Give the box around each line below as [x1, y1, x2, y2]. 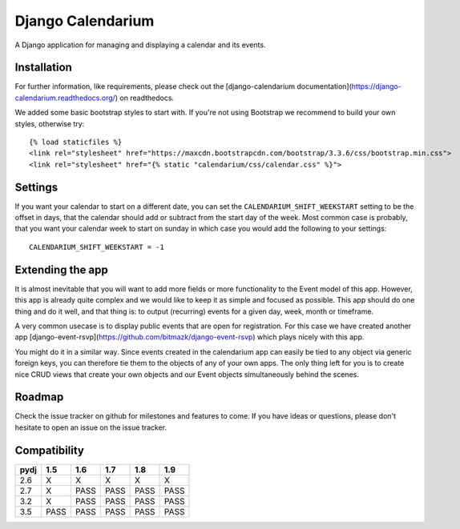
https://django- [351, 82, 402, 91]
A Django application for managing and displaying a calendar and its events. [14, 40, 266, 50]
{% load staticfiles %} [29, 138, 123, 147]
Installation [14, 61, 72, 74]
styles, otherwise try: [14, 118, 85, 128]
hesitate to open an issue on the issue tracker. [14, 423, 167, 432]
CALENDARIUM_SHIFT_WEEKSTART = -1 [29, 242, 164, 251]
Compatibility [14, 443, 84, 457]
